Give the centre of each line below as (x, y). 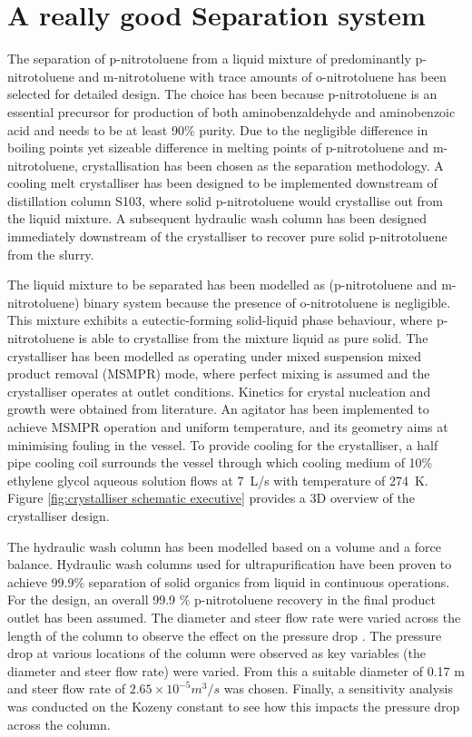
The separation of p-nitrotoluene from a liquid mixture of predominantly (209, 59)
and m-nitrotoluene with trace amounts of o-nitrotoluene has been (262, 76)
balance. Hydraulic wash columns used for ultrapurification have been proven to (230, 564)
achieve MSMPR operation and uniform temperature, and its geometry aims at (228, 427)
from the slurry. (51, 254)
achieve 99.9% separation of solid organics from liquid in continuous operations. (229, 581)
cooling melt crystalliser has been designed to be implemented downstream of (222, 183)
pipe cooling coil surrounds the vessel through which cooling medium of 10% (220, 462)
